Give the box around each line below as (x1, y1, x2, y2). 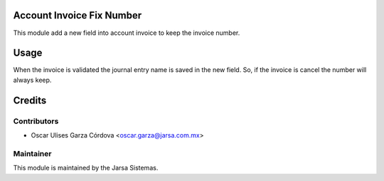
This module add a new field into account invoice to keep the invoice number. (13, 29, 240, 37)
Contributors (13, 116, 59, 126)
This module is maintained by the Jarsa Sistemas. (13, 164, 159, 172)
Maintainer (13, 148, 52, 158)
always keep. (13, 76, 52, 84)
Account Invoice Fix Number (13, 9, 142, 21)
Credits (13, 94, 47, 106)
